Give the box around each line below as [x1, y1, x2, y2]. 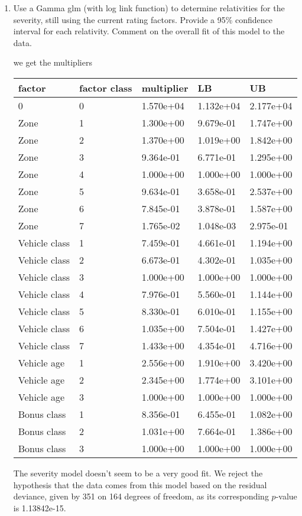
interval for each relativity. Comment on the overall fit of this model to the [13, 25, 285, 37]
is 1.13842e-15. [13, 501, 66, 514]
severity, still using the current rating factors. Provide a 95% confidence [13, 13, 273, 25]
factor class [79, 80, 132, 95]
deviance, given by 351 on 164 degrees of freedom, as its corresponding [13, 490, 269, 502]
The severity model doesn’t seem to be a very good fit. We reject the [13, 466, 263, 479]
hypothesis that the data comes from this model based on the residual [13, 478, 267, 491]
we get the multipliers [13, 56, 92, 69]
